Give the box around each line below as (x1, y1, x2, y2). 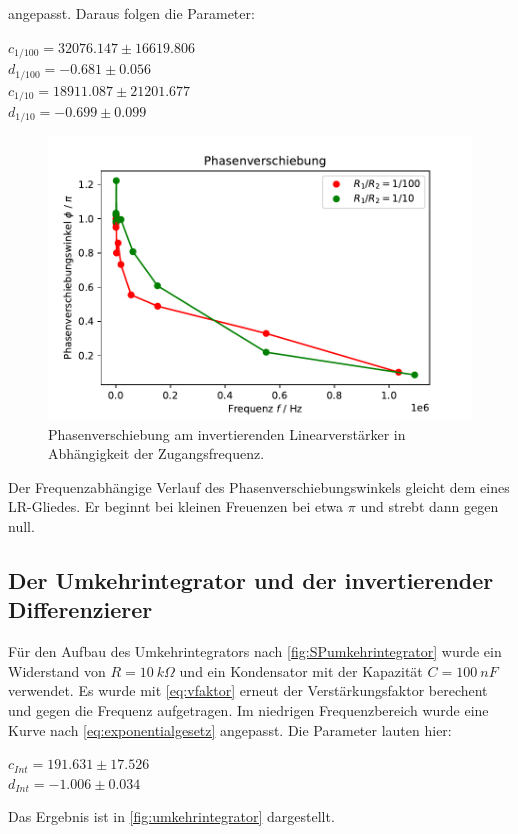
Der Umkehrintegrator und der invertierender (8, 565, 494, 596)
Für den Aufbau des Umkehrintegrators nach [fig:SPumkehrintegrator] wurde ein (8, 641, 502, 662)
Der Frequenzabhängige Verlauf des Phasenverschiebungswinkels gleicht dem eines (8, 476, 510, 497)
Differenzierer (8, 594, 153, 625)
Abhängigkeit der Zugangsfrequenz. (48, 443, 265, 464)
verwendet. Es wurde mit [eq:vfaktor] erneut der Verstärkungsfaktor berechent (8, 680, 488, 701)
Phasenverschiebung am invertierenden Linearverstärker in (48, 423, 406, 444)
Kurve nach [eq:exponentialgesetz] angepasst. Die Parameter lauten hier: (8, 719, 452, 740)
